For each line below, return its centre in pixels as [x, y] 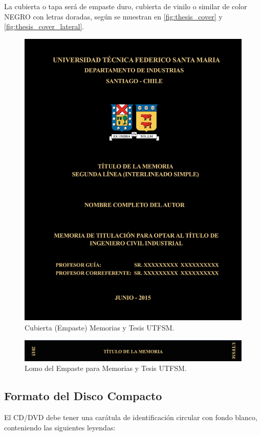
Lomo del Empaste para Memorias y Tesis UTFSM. [106, 368]
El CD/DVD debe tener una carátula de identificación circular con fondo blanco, [131, 417]
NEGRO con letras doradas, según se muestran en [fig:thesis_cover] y [113, 16]
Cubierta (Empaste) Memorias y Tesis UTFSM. [100, 327]
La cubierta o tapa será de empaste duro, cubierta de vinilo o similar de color [126, 6]
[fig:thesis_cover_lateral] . [44, 26]
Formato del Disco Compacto [83, 396]
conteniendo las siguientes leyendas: [60, 427]
